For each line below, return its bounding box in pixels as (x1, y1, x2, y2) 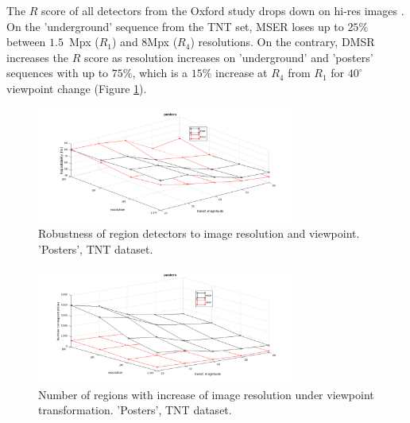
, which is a (132, 64, 188, 81)
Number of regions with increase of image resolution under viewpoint (38, 386, 374, 402)
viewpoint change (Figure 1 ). (6, 80, 147, 96)
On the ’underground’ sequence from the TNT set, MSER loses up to (6, 17, 344, 34)
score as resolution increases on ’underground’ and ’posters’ (83, 49, 373, 65)
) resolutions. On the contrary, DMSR (190, 33, 375, 50)
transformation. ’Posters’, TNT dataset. (38, 402, 232, 418)
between (6, 33, 46, 50)
